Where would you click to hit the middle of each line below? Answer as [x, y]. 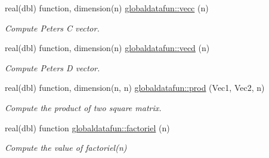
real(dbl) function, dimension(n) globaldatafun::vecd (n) [107, 48]
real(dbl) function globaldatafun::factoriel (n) [87, 127]
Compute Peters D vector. [52, 67]
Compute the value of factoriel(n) [66, 148]
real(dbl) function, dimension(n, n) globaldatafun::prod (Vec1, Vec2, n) [135, 88]
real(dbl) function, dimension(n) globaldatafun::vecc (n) [107, 8]
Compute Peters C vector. [52, 28]
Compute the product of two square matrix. [83, 107]
